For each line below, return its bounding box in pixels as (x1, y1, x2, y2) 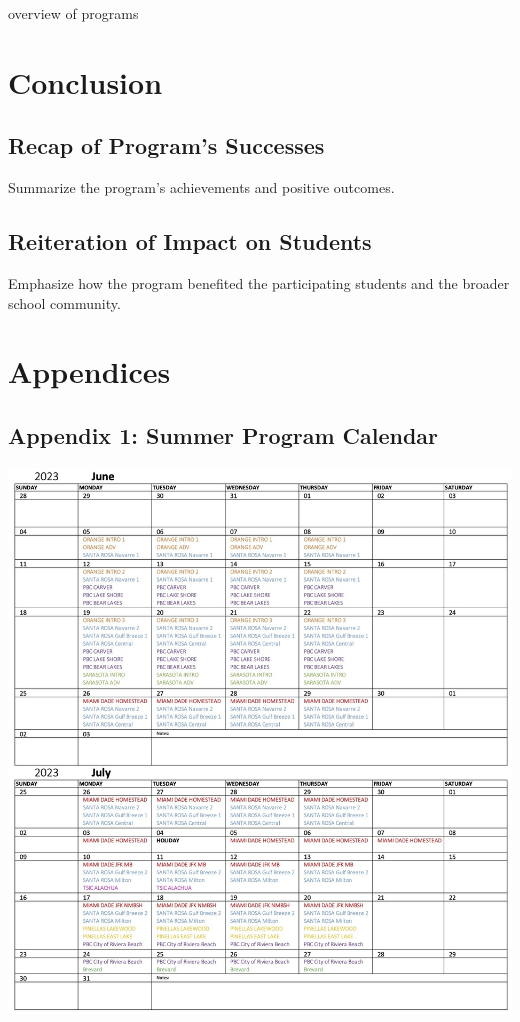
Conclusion (8, 61, 163, 102)
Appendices (8, 351, 171, 392)
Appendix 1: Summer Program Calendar (8, 419, 439, 450)
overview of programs (8, 3, 139, 23)
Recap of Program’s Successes (8, 130, 325, 161)
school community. (8, 292, 121, 313)
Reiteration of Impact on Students (8, 226, 372, 257)
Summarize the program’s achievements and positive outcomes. (8, 177, 395, 198)
